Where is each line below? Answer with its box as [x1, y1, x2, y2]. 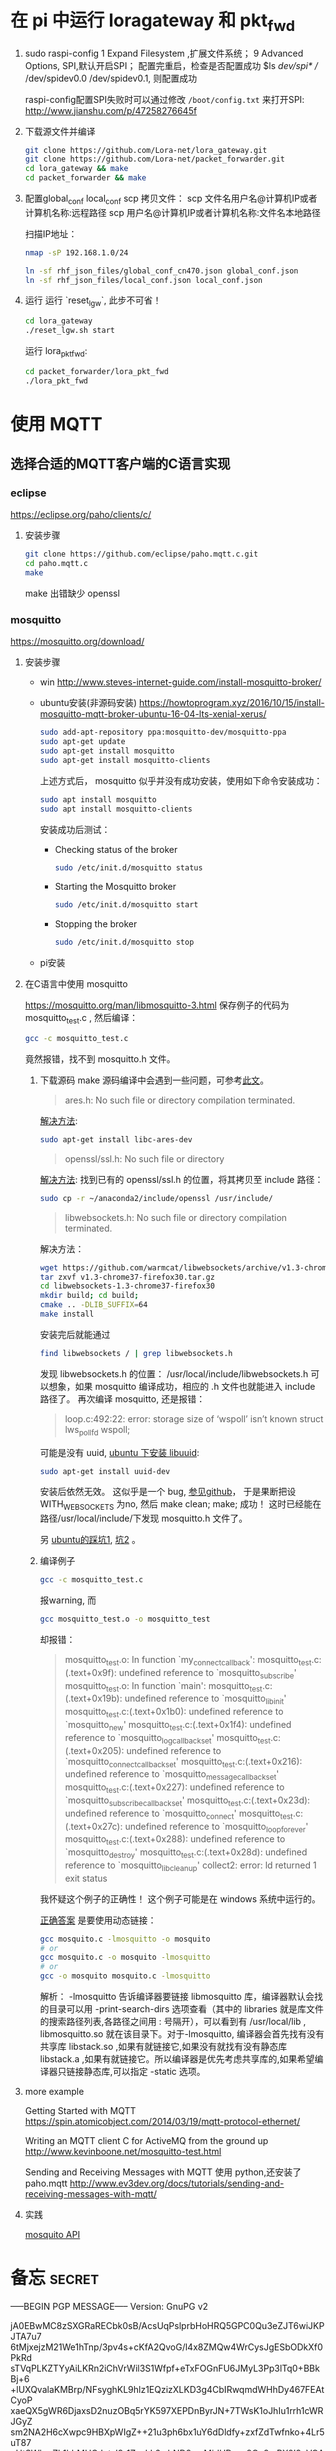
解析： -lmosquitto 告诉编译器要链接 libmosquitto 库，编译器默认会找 [39, 1991, 323, 2003]
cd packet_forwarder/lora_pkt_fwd [24, 366, 169, 376]
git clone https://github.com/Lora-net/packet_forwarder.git [24, 154, 286, 165]
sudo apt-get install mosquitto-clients [39, 755, 211, 765]
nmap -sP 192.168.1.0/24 [24, 247, 129, 258]
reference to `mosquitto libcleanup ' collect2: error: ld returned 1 [64, 1859, 317, 1873]
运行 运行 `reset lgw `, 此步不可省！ [24, 294, 162, 309]
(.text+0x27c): [64, 1820, 123, 1832]
